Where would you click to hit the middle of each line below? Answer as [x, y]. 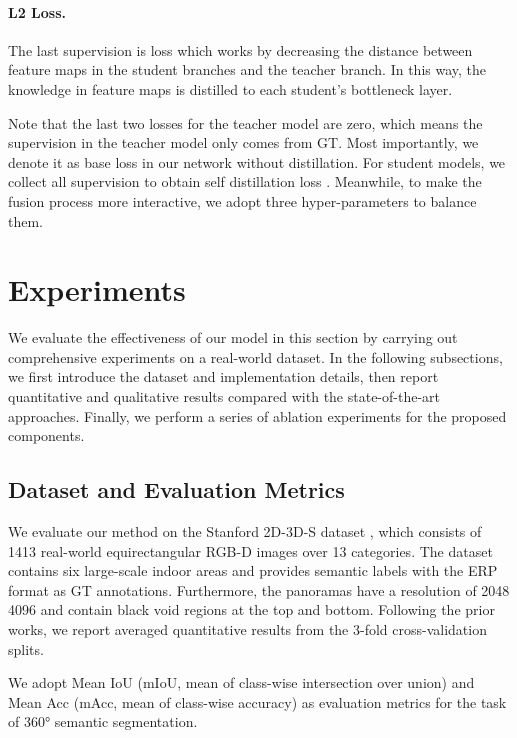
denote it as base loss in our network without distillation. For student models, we [257, 161]
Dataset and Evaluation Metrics [176, 489]
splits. [26, 648]
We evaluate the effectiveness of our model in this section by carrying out [233, 337]
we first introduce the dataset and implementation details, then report [223, 376]
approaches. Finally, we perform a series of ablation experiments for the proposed [257, 415]
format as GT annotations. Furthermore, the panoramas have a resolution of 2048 [259, 589]
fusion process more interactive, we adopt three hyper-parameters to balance [242, 200]
